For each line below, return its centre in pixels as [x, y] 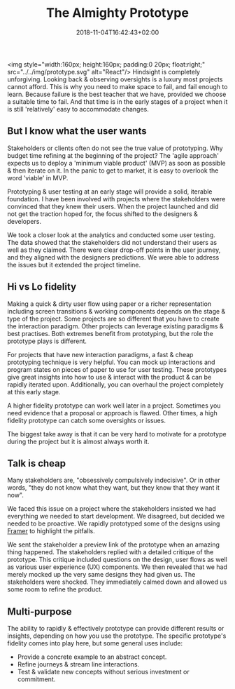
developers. [24, 221]
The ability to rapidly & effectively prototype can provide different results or [116, 629]
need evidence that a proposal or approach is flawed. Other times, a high [113, 413]
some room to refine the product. [55, 589]
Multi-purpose [40, 611]
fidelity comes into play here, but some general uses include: [95, 643]
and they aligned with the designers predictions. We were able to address [113, 257]
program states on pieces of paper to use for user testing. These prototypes [117, 369]
